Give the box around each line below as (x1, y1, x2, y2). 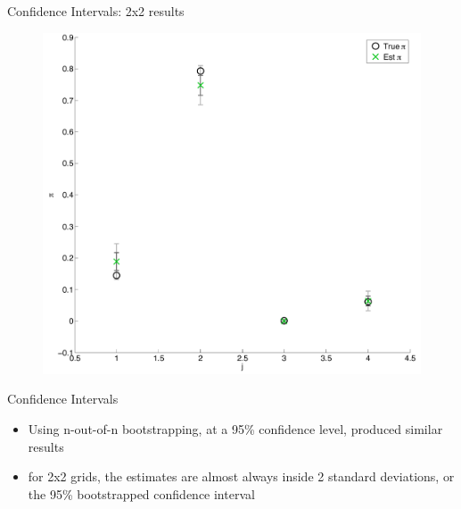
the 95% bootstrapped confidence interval (28, 484, 255, 503)
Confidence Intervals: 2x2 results (7, 2, 185, 20)
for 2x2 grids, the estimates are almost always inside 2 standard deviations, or (28, 467, 455, 486)
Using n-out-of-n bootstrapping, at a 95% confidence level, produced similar (28, 419, 443, 438)
